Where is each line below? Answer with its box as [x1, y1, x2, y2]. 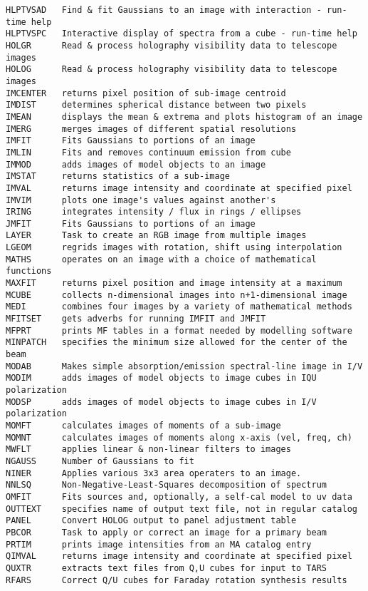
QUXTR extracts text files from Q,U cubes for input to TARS [6, 562, 327, 573]
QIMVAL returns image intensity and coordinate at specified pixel [6, 551, 352, 562]
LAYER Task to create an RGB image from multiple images [6, 230, 307, 241]
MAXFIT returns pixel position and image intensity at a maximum [6, 278, 342, 289]
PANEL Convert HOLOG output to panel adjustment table [6, 515, 297, 526]
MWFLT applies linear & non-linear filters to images [6, 444, 291, 455]
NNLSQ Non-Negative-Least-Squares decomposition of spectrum [6, 480, 327, 490]
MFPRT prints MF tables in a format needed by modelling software [6, 325, 352, 336]
